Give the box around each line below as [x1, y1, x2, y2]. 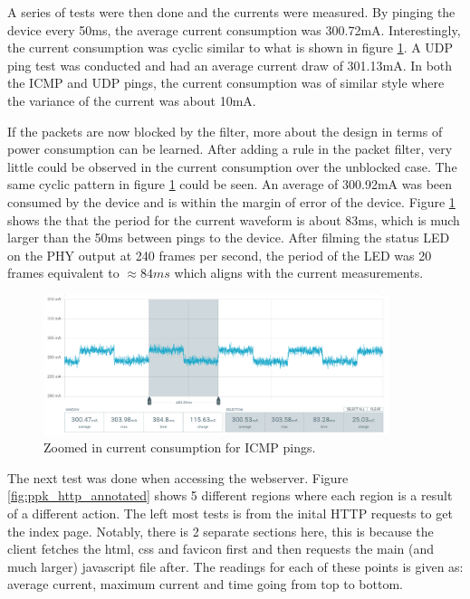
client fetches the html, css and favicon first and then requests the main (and [7, 539, 435, 558]
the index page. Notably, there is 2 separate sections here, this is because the [7, 521, 434, 540]
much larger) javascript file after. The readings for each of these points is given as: [7, 556, 464, 575]
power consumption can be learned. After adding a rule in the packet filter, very [7, 139, 453, 158]
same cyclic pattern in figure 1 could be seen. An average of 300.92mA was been [7, 175, 453, 194]
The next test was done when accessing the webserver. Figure [7, 468, 349, 487]
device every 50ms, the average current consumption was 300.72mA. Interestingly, [7, 20, 461, 39]
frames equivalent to [7, 263, 120, 282]
